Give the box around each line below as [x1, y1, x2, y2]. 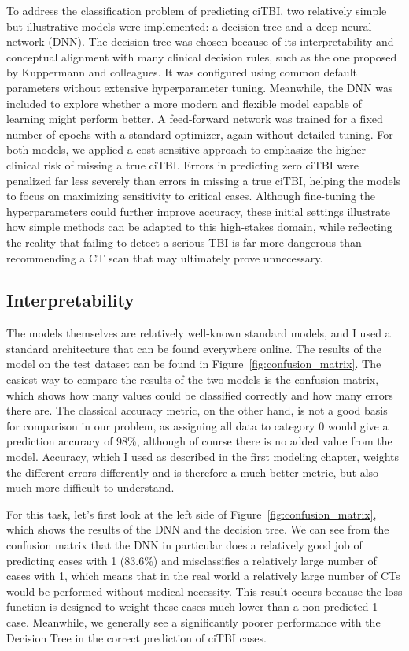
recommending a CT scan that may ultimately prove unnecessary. [6, 249, 323, 266]
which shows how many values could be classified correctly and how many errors [6, 386, 393, 403]
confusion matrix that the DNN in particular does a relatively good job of [6, 537, 363, 553]
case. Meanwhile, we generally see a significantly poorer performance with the [6, 613, 381, 630]
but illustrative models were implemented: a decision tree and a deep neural [6, 17, 372, 34]
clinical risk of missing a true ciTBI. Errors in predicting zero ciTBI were [6, 156, 359, 173]
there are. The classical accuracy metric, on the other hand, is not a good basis [6, 402, 388, 418]
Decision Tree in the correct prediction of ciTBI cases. [6, 629, 267, 645]
